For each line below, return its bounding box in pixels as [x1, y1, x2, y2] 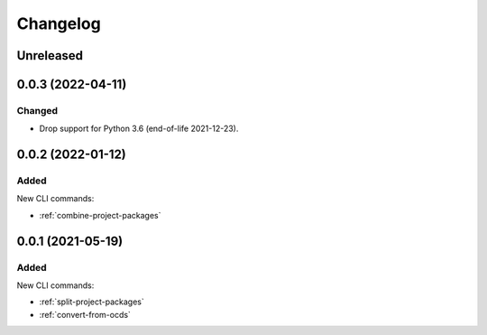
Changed [16, 104, 59, 116]
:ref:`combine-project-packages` [39, 209, 161, 220]
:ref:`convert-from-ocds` [39, 309, 131, 320]
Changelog [16, 14, 101, 33]
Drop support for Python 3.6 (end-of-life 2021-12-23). [39, 123, 239, 135]
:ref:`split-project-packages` [39, 296, 144, 307]
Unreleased [16, 48, 84, 63]
